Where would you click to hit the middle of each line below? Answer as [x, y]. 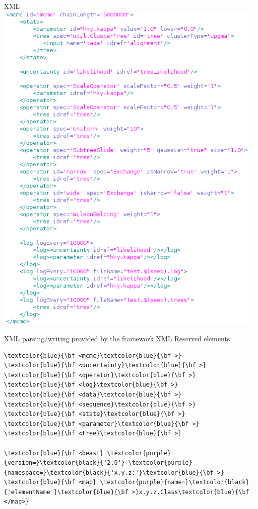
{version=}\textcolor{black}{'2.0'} [64, 463]
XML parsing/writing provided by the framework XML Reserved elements [117, 338]
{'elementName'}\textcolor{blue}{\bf [66, 492]
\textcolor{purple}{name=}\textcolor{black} [174, 482]
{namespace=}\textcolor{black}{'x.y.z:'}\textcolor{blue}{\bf [109, 472]
